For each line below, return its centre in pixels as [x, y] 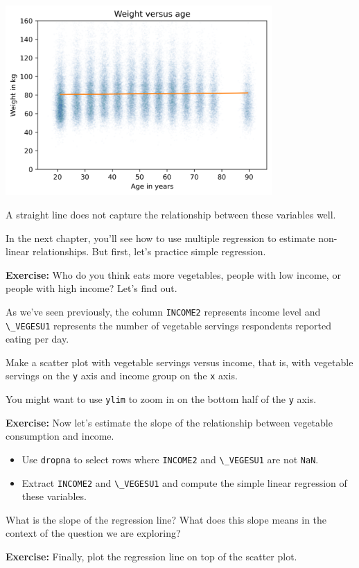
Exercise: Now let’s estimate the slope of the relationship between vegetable [169, 422]
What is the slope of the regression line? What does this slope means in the [166, 519]
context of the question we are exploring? [93, 533]
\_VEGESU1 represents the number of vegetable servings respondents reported [168, 325]
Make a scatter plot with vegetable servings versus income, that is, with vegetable [179, 362]
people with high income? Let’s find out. [91, 288]
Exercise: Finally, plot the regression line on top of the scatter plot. [151, 557]
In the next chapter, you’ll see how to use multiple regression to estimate [160, 238]
